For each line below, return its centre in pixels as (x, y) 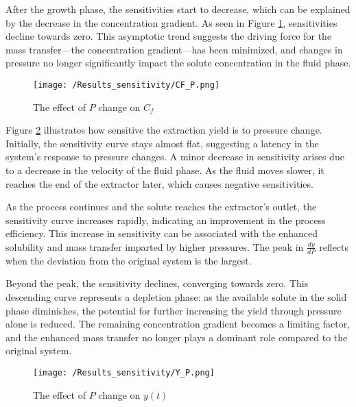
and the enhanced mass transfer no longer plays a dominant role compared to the (177, 337)
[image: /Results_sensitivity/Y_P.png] (124, 372)
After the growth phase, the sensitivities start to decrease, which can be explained (178, 9)
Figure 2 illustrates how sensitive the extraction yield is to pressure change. (164, 130)
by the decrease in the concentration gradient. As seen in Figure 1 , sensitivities (171, 22)
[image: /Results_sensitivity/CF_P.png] (127, 85)
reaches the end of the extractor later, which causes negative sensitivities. (159, 183)
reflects (334, 246)
